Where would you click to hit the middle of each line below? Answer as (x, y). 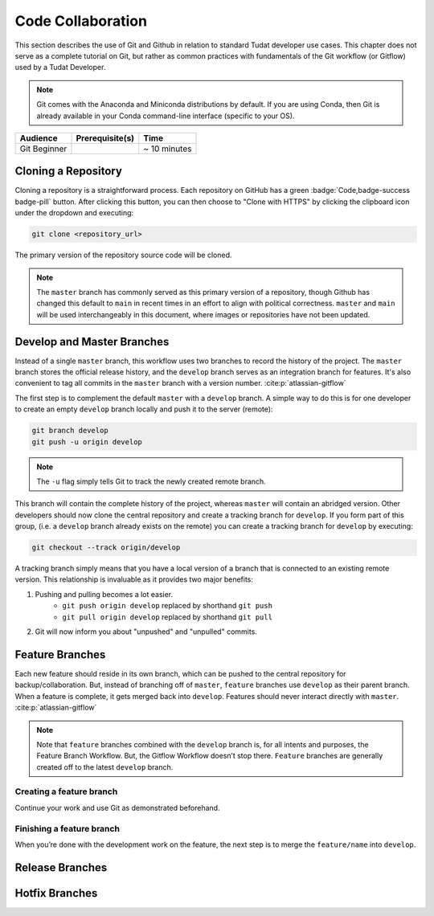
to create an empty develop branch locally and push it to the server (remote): (144, 409)
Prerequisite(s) (105, 138)
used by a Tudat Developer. (60, 67)
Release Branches (61, 867)
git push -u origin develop (87, 442)
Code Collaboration (81, 21)
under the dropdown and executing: (74, 213)
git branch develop (70, 431)
